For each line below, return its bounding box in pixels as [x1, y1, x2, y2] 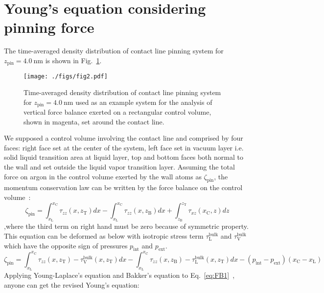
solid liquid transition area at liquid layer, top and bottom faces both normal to [4, 152, 243, 162]
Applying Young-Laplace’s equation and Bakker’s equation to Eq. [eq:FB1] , [4, 270, 235, 280]
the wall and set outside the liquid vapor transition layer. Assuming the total [4, 162, 235, 172]
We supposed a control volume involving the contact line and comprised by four [4, 133, 243, 143]
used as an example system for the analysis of [75, 97, 212, 107]
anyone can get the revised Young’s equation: [4, 279, 139, 290]
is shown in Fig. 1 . [45, 55, 102, 65]
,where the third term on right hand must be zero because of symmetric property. [4, 221, 249, 231]
